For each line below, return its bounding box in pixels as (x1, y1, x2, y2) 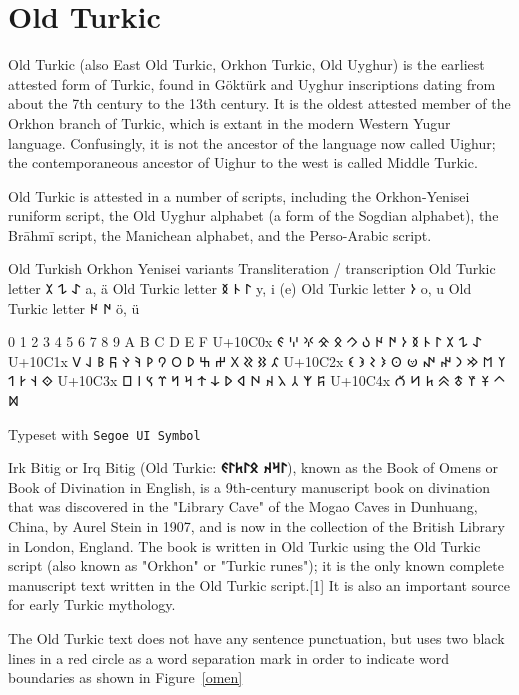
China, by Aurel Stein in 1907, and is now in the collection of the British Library (8, 516, 505, 537)
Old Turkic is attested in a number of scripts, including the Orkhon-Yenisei (8, 185, 470, 206)
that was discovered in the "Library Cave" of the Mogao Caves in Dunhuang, (8, 496, 478, 517)
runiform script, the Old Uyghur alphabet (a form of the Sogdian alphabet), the (8, 205, 499, 226)
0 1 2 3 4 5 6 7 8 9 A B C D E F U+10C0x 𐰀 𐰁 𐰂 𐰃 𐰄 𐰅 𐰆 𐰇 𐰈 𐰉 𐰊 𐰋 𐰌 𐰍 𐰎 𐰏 (8, 331, 482, 352)
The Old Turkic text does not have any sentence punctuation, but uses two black (8, 628, 505, 649)
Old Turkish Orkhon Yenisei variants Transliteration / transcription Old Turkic (8, 258, 496, 279)
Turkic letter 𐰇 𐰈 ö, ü (8, 297, 140, 318)
